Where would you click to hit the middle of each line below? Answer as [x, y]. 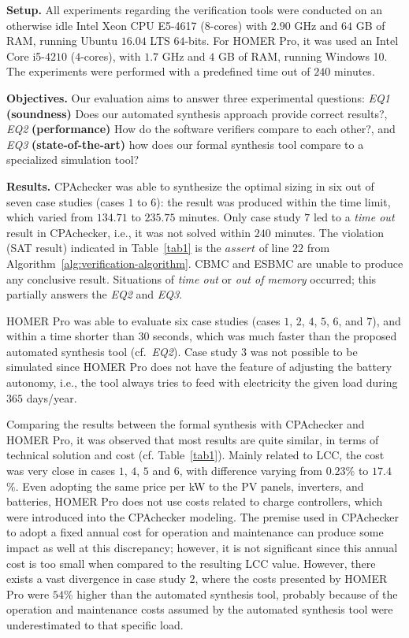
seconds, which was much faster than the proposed [275, 336]
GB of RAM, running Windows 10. [303, 56]
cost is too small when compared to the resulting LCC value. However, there [191, 563]
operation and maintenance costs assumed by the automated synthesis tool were [200, 609]
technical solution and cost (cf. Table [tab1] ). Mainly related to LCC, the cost [195, 455]
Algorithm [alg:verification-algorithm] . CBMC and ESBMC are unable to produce [205, 263]
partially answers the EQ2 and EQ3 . [95, 294]
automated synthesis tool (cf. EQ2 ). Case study [122, 351]
